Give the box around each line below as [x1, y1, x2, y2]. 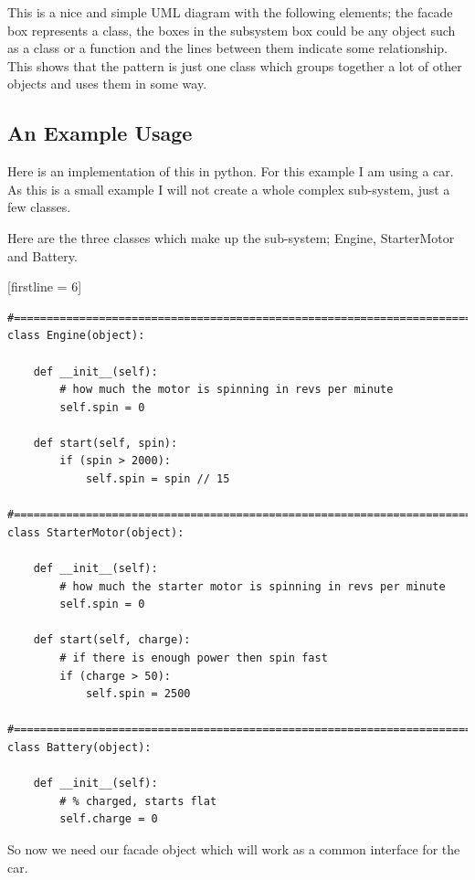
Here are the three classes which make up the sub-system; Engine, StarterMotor [7, 228, 455, 247]
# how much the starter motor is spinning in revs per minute [59, 579, 446, 593]
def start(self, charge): [33, 633, 191, 647]
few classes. [7, 197, 71, 217]
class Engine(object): [7, 329, 145, 343]
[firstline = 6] [7, 277, 82, 296]
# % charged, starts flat [59, 794, 217, 808]
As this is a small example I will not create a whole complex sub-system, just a [7, 179, 450, 198]
